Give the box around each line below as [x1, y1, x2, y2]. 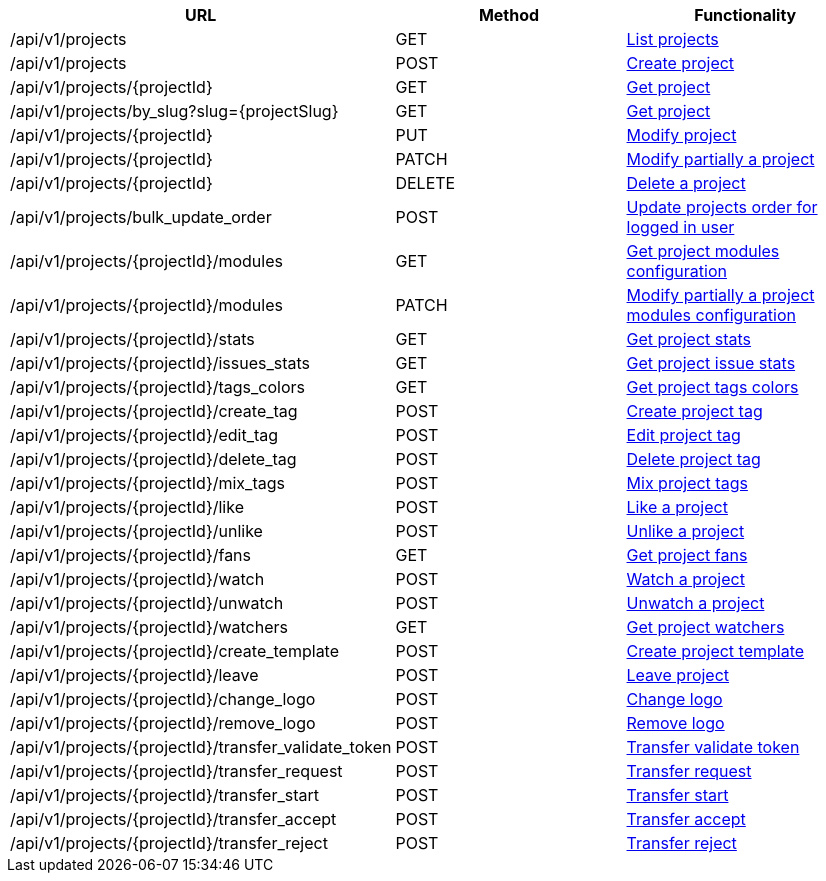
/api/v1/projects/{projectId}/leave [10, 665, 259, 685]
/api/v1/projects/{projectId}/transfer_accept [10, 809, 337, 829]
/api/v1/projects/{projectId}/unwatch [10, 593, 284, 613]
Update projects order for [626, 197, 818, 217]
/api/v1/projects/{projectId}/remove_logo [10, 713, 316, 733]
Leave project [626, 665, 730, 685]
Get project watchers [626, 617, 785, 637]
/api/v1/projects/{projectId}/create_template [10, 641, 340, 661]
